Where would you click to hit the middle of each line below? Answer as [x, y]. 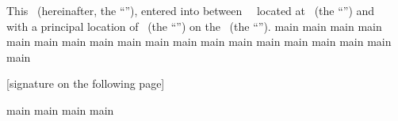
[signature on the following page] [86, 83]
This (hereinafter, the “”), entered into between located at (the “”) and [191, 10]
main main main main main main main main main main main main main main [199, 42]
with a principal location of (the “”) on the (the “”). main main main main [194, 26]
